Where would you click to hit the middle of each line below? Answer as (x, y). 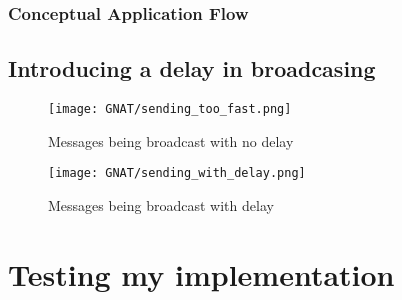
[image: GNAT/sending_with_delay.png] (177, 173)
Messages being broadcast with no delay (171, 140)
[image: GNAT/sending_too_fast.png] (170, 109)
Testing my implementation (201, 273)
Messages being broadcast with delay (161, 204)
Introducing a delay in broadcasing (192, 68)
